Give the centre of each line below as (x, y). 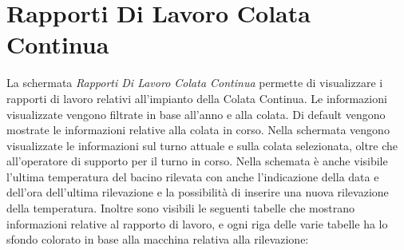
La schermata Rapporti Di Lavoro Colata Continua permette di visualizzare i (195, 83)
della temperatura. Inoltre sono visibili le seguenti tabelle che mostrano (181, 208)
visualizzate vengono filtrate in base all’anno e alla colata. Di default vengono (196, 114)
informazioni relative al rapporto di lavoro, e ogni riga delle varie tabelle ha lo (197, 223)
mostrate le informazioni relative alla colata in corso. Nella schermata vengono (198, 130)
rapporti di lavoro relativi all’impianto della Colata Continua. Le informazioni (197, 98)
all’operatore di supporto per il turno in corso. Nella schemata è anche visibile (197, 161)
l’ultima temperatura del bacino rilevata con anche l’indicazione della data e (193, 176)
